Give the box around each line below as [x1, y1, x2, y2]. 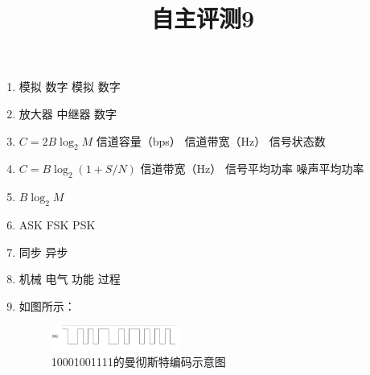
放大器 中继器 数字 [18, 105, 117, 122]
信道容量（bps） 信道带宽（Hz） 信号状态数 [96, 132, 326, 149]
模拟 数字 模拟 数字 [18, 78, 121, 95]
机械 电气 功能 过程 [18, 270, 121, 287]
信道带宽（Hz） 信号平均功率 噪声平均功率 [140, 160, 364, 177]
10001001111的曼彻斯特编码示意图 [51, 353, 226, 370]
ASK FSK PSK [18, 216, 96, 233]
